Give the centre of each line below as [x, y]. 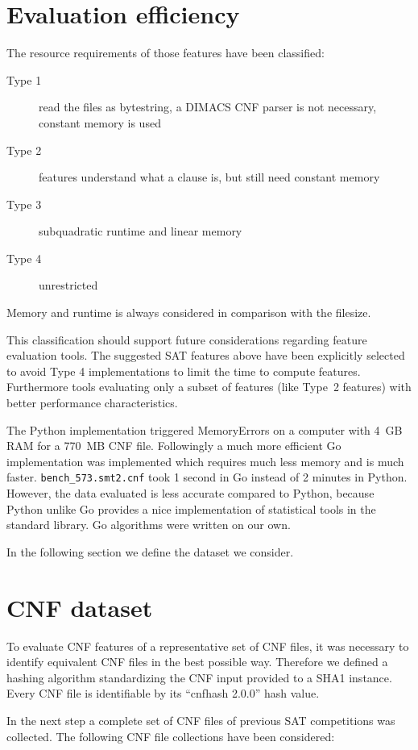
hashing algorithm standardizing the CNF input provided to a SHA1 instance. [199, 677]
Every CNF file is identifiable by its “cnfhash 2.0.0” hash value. [163, 693]
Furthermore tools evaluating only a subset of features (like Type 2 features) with [209, 387]
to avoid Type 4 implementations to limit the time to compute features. [184, 371]
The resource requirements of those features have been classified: [166, 53]
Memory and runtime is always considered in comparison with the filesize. [189, 312]
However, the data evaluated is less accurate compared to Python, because [190, 493]
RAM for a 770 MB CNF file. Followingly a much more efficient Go [174, 446]
